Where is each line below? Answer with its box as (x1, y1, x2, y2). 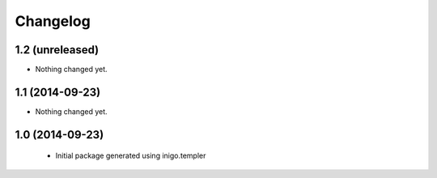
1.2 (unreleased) (15, 43, 100, 57)
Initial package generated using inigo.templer (55, 150, 206, 161)
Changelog (15, 12, 91, 30)
